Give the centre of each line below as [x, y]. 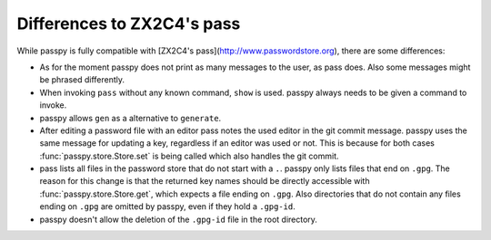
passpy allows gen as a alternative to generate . [130, 118]
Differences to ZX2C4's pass [129, 24]
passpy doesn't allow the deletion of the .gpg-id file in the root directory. [179, 219]
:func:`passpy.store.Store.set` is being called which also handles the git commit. [189, 156]
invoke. [53, 105]
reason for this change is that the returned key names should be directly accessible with [205, 181]
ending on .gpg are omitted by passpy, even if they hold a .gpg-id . [167, 206]
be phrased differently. [82, 80]
